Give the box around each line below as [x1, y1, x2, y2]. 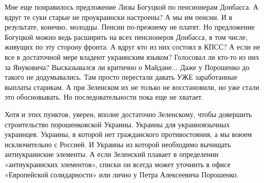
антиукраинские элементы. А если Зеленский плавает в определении [5, 149, 218, 159]
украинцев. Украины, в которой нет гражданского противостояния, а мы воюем [5, 129, 252, 140]
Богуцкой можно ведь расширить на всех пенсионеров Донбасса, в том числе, [5, 31, 248, 42]
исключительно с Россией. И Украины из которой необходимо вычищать [5, 139, 231, 149]
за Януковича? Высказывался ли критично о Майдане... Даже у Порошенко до [5, 61, 250, 72]
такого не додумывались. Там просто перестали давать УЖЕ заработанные [5, 72, 237, 82]
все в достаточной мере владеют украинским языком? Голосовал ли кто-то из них [5, 51, 259, 62]
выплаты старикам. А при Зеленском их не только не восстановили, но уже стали [5, 81, 259, 92]
